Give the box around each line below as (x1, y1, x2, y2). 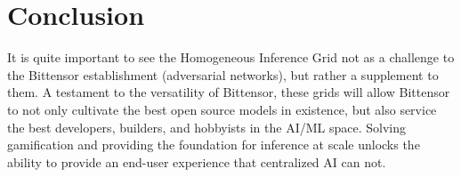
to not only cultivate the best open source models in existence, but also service (7, 100, 437, 118)
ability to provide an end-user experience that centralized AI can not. (7, 152, 386, 171)
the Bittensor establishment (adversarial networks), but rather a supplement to (7, 65, 439, 84)
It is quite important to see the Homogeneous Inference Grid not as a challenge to (7, 48, 455, 67)
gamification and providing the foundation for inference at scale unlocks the (7, 135, 420, 154)
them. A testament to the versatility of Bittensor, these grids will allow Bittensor (7, 83, 450, 101)
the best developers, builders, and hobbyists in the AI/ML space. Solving (7, 117, 406, 136)
